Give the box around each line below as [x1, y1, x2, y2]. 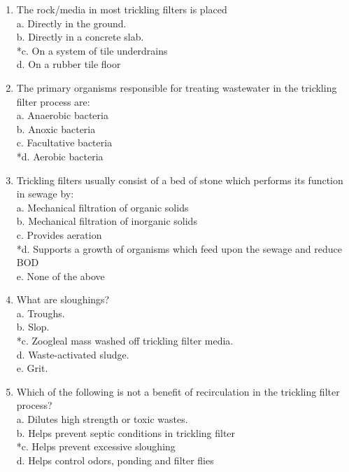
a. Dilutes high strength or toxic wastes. [16, 412, 188, 426]
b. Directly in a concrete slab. [16, 29, 144, 44]
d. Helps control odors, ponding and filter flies [16, 452, 214, 467]
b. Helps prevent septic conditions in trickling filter [16, 425, 236, 440]
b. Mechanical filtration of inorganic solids [16, 214, 197, 228]
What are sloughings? [16, 292, 110, 307]
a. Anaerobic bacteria [16, 108, 108, 123]
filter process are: [16, 94, 90, 109]
